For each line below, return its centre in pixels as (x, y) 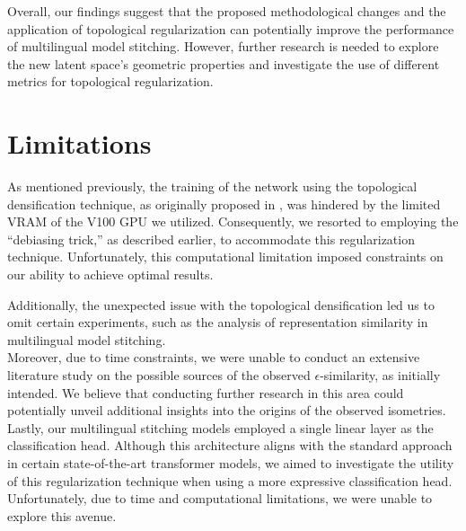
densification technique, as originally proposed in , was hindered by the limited (224, 204)
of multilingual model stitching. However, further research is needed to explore (223, 46)
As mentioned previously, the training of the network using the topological (212, 186)
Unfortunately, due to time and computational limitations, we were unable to (220, 498)
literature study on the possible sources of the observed (159, 375)
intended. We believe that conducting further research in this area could (206, 392)
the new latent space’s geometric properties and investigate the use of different (224, 63)
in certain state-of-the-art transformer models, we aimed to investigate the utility (231, 463)
